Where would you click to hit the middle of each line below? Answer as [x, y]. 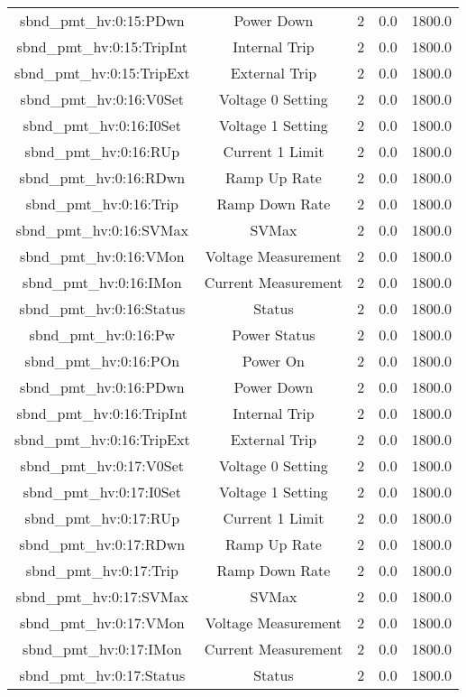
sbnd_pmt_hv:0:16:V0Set [102, 99]
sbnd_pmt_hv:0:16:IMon [102, 282]
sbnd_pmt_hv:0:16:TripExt [102, 439]
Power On [273, 361]
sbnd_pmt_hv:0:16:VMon [102, 256]
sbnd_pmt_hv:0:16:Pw [102, 335]
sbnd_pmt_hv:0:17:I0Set [102, 492]
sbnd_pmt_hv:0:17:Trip [102, 570]
